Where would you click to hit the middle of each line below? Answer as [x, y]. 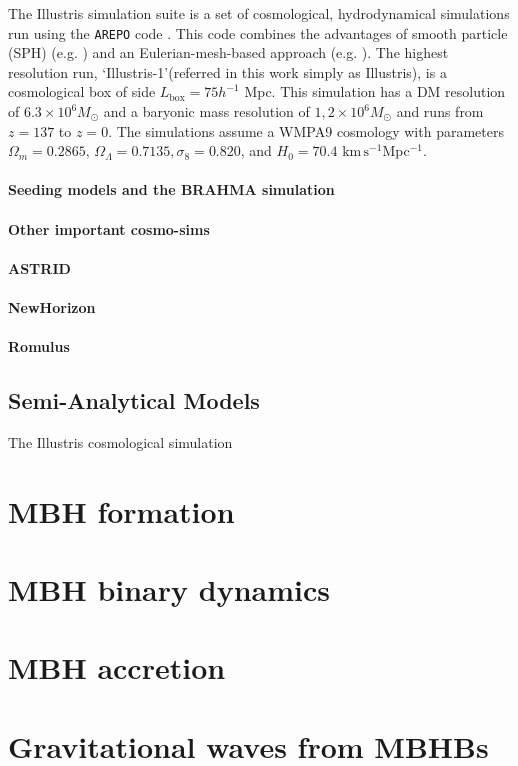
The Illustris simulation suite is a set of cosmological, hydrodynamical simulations [259, 13]
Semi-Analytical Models [134, 400]
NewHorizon [52, 306]
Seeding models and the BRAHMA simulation [171, 189]
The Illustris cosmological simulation [120, 441]
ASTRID [39, 267]
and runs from [440, 111]
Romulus [39, 346]
